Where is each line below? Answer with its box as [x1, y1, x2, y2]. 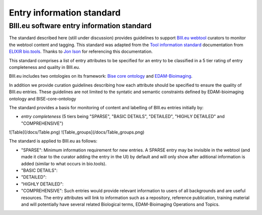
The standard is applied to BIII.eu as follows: [9, 138, 98, 144]
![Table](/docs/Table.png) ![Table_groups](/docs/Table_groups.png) [9, 129, 145, 135]
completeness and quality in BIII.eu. [9, 64, 80, 70]
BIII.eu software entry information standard [9, 21, 152, 30]
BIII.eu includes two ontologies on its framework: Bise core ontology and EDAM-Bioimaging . [9, 73, 193, 79]
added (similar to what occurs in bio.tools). [21, 161, 107, 166]
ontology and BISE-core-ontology [9, 96, 76, 101]
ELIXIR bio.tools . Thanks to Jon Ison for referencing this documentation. [9, 49, 153, 54]
